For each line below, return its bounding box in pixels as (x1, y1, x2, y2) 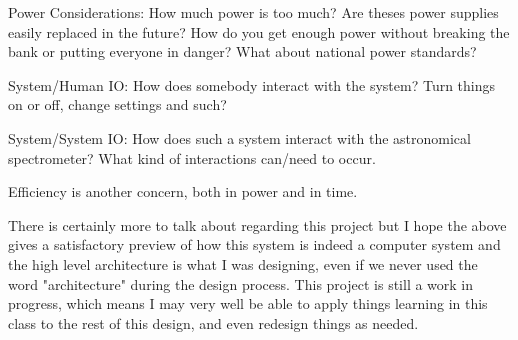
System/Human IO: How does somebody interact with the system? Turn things (8, 74, 496, 95)
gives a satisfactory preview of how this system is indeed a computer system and (8, 234, 501, 255)
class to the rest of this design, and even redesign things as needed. (8, 312, 419, 333)
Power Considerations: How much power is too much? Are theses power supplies (8, 2, 499, 22)
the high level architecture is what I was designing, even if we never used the (8, 253, 478, 274)
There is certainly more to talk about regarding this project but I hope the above (8, 214, 507, 235)
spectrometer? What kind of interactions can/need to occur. (8, 147, 376, 168)
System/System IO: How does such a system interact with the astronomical (8, 127, 471, 148)
